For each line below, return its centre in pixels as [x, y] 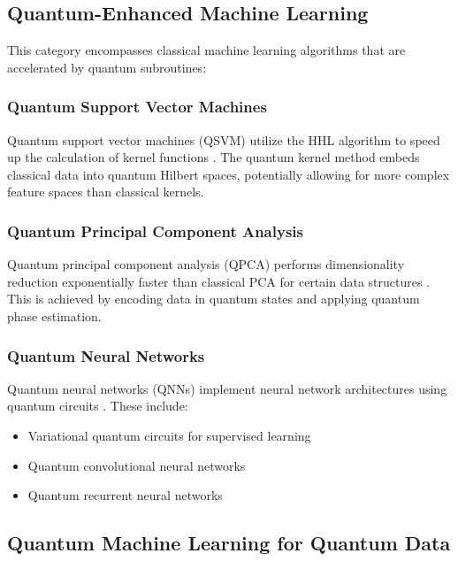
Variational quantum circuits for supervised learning [169, 435]
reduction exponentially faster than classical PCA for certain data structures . [219, 281]
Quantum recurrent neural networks [125, 495]
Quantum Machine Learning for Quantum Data [229, 543]
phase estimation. [54, 315]
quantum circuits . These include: [98, 406]
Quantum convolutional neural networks [137, 465]
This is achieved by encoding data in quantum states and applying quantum [214, 299]
